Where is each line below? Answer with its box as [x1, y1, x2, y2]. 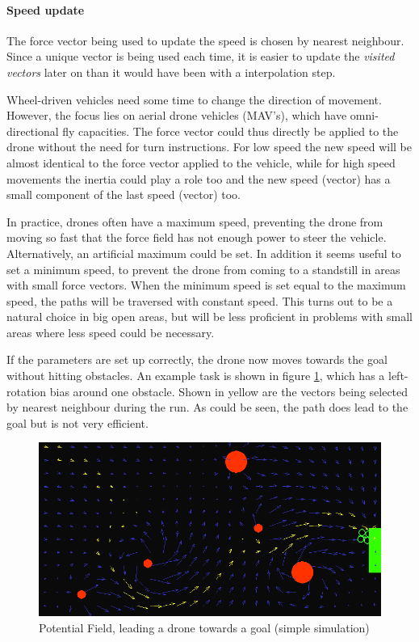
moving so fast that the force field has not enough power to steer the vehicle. [6, 229, 387, 246]
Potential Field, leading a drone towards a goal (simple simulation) [39, 619, 370, 636]
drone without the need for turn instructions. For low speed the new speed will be [6, 138, 412, 155]
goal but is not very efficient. [6, 414, 149, 431]
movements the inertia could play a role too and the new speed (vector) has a [6, 170, 391, 187]
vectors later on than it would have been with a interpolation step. [6, 63, 336, 80]
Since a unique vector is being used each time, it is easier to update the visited [6, 48, 395, 65]
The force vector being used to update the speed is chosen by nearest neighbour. [6, 32, 404, 49]
